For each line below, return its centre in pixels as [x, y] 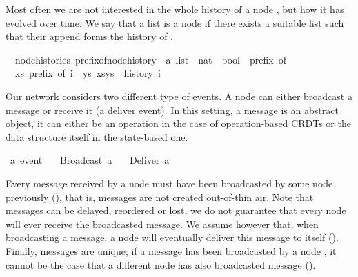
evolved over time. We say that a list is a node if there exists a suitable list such [175, 22]
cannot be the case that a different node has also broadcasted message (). [161, 264]
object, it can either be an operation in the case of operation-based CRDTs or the [178, 123]
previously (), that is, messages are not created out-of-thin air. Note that [160, 197]
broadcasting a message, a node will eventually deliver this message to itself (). [172, 237]
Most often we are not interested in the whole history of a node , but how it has [175, 9]
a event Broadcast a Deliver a [90, 160]
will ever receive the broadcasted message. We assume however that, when [162, 223]
